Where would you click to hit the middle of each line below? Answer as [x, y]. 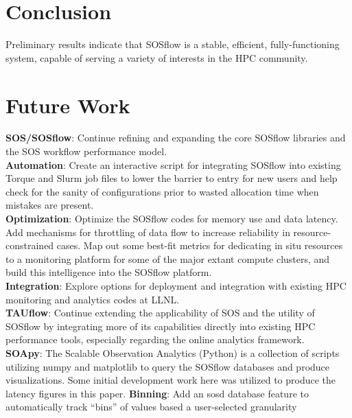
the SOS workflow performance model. [86, 151]
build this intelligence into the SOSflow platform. [109, 272]
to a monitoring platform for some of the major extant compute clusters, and [168, 258]
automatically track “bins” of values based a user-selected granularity [151, 407]
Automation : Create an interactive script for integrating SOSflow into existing [173, 164]
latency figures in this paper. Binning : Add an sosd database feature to [157, 393]
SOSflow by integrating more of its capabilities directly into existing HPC [161, 326]
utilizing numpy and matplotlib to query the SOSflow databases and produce [168, 366]
